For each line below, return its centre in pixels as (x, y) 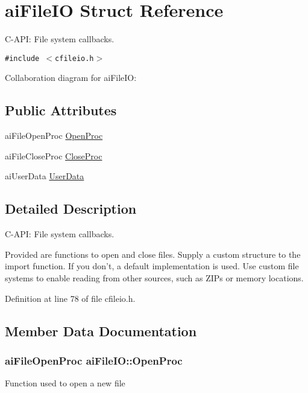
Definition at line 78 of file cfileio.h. (70, 298)
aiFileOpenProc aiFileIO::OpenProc (94, 360)
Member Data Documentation (101, 331)
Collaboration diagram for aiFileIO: (71, 78)
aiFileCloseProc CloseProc (54, 155)
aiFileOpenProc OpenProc (54, 136)
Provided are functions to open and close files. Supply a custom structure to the (153, 254)
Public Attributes (61, 110)
